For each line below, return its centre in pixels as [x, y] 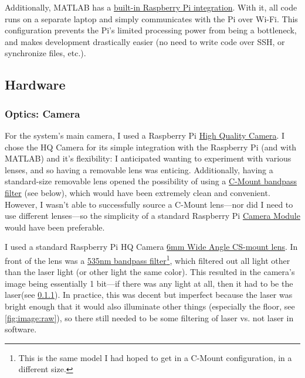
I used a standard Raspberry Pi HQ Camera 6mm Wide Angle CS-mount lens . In [151, 247]
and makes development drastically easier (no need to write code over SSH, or [145, 41]
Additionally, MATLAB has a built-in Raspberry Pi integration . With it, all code [151, 7]
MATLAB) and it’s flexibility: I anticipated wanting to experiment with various [148, 158]
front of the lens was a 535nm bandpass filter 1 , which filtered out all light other [148, 259]
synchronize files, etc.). [45, 53]
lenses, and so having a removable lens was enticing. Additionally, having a [139, 169]
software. [21, 329]
